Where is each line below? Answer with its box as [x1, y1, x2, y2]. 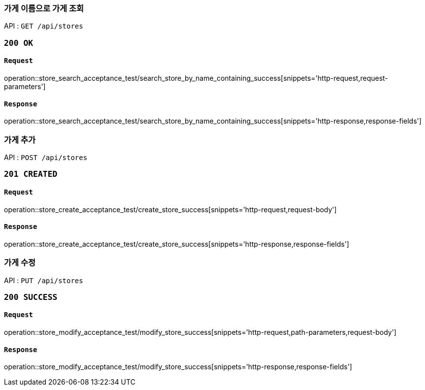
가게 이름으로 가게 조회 [4, 3, 84, 13]
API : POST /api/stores [4, 153, 88, 162]
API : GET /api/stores [4, 22, 83, 31]
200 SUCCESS [4, 292, 58, 302]
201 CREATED [4, 169, 58, 179]
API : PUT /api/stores [4, 276, 83, 285]
